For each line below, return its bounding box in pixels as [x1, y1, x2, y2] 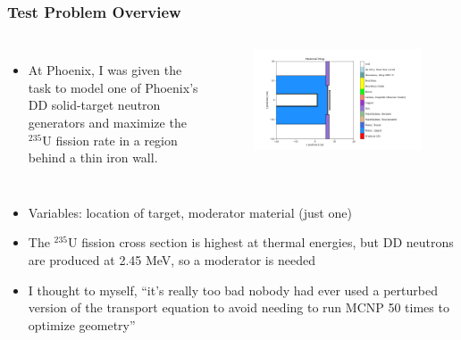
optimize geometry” [28, 315, 136, 334]
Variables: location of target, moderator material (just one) [28, 203, 352, 221]
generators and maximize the [28, 113, 187, 131]
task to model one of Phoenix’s [28, 78, 198, 96]
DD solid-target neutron [28, 95, 161, 114]
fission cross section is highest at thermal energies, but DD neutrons [81, 233, 454, 252]
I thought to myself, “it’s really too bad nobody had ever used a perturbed [28, 280, 438, 299]
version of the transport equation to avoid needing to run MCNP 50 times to [28, 298, 449, 317]
